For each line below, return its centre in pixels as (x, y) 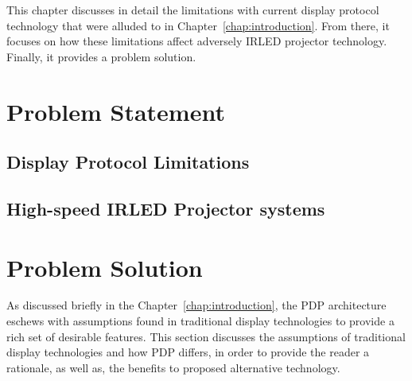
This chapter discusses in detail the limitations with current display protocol (193, 10)
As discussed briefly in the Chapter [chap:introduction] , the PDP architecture (196, 305)
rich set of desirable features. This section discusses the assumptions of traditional (206, 336)
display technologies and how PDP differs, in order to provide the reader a (188, 352)
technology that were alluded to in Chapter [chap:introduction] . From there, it (198, 25)
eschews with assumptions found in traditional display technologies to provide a (200, 321)
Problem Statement (116, 111)
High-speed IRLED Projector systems (166, 208)
